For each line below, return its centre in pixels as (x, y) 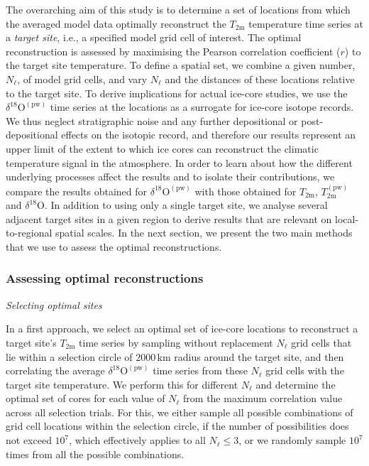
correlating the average (55, 370)
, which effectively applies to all (137, 440)
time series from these (200, 370)
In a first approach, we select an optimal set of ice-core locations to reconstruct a (182, 329)
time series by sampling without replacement (176, 342)
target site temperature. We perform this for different (122, 384)
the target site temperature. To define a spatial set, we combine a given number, (181, 65)
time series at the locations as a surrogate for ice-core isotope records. (202, 107)
